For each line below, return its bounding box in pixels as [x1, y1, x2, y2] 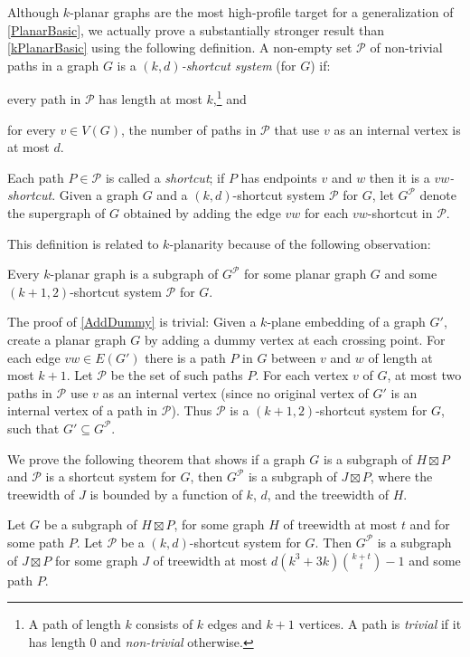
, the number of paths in [120, 119, 257, 138]
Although [7, 3, 60, 21]
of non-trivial [370, 38, 443, 57]
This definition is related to [7, 233, 159, 252]
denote [419, 186, 456, 205]
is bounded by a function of [89, 484, 242, 503]
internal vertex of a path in [7, 401, 158, 420]
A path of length [28, 614, 121, 633]
